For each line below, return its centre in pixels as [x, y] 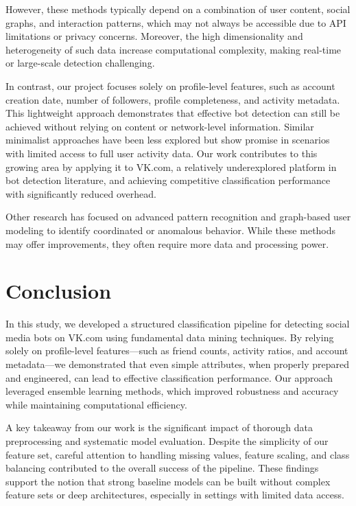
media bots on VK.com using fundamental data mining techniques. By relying [170, 337]
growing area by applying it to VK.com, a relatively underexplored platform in [171, 166]
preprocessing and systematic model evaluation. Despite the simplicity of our [167, 440]
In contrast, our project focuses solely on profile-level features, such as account [170, 85]
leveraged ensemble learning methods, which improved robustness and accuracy [172, 391]
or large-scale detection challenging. [80, 63]
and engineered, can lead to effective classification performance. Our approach [169, 377]
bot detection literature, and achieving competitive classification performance [168, 180]
